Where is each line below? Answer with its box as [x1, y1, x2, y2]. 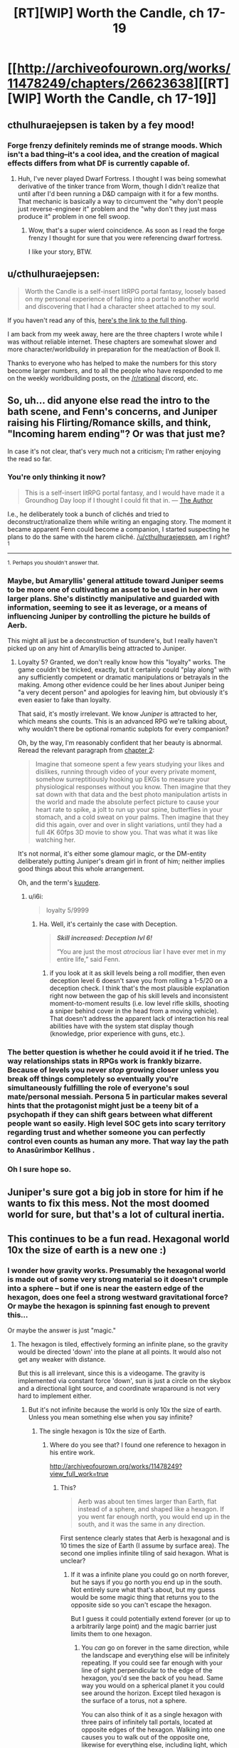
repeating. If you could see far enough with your [81, 1659, 223, 1667]
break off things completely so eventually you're [7, 1074, 179, 1084]
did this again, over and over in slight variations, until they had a [35, 821, 223, 829]
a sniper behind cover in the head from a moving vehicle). [49, 1007, 219, 1015]
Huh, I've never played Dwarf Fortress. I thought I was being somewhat [17, 174, 226, 182]
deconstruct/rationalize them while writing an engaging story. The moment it [7, 517, 232, 525]
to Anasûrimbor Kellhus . [7, 1146, 95, 1156]
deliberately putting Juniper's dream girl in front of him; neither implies [17, 857, 225, 865]
